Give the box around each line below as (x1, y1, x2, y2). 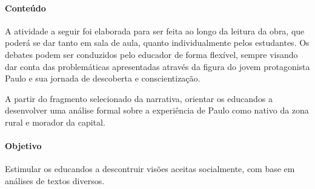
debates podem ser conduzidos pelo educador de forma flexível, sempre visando (5, 48, 298, 60)
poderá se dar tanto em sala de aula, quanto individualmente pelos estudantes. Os (5, 36, 310, 49)
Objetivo (5, 139, 42, 152)
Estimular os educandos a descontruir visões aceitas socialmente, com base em (5, 162, 295, 175)
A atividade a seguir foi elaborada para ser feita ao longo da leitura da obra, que (5, 24, 305, 37)
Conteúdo (5, 1, 46, 14)
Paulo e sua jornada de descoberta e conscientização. (5, 72, 201, 85)
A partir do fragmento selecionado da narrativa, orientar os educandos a (5, 92, 273, 104)
